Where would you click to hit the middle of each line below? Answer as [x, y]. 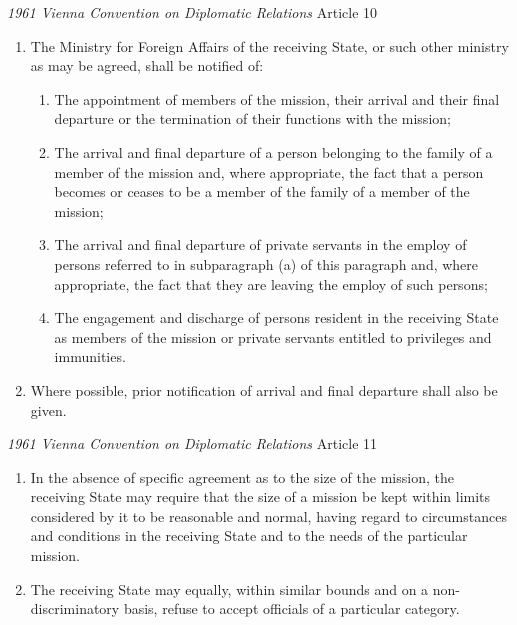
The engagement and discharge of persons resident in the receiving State [276, 317]
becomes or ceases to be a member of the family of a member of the [262, 191]
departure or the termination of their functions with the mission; [252, 118]
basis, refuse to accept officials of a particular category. [291, 608]
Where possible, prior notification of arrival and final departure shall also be [264, 389]
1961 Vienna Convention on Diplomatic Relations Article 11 [192, 443]
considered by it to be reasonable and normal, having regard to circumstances [268, 515]
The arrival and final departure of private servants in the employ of [260, 244]
